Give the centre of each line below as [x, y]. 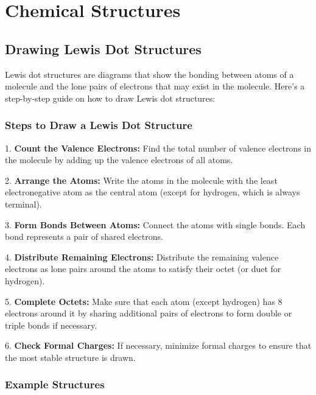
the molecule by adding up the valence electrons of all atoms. [119, 160]
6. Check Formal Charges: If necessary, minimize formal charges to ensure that [158, 345]
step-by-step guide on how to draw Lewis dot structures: [110, 98]
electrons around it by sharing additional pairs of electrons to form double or [149, 313]
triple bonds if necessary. [51, 325]
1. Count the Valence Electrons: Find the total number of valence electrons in [158, 148]
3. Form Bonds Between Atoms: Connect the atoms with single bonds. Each [155, 224]
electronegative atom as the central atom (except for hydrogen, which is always [153, 192]
